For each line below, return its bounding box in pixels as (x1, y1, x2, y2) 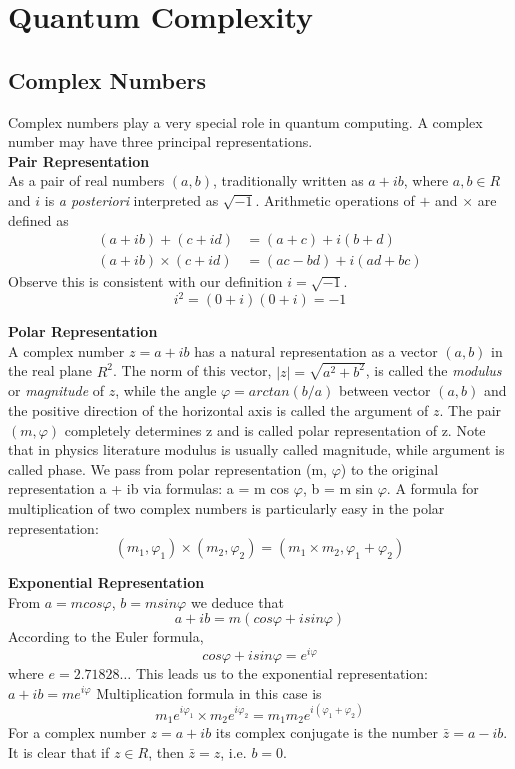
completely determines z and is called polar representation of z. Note (64, 419, 486, 440)
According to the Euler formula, (8, 626, 204, 647)
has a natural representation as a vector (194, 340, 438, 361)
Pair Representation (8, 150, 150, 171)
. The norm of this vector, (113, 360, 272, 381)
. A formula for (386, 478, 479, 499)
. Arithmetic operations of (255, 189, 415, 210)
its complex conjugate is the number (215, 722, 439, 743)
